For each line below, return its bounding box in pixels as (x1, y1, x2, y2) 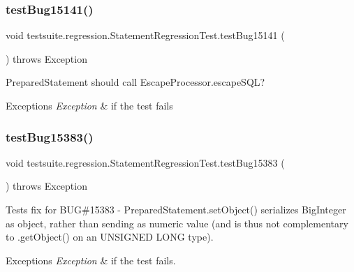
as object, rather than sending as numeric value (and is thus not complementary (6, 216, 348, 230)
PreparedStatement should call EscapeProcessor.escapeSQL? (6, 75, 265, 89)
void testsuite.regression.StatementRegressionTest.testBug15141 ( (6, 28, 285, 43)
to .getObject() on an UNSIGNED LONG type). (6, 229, 214, 244)
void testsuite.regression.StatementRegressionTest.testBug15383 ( (6, 155, 285, 169)
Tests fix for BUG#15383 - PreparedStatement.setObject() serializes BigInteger (6, 202, 346, 216)
